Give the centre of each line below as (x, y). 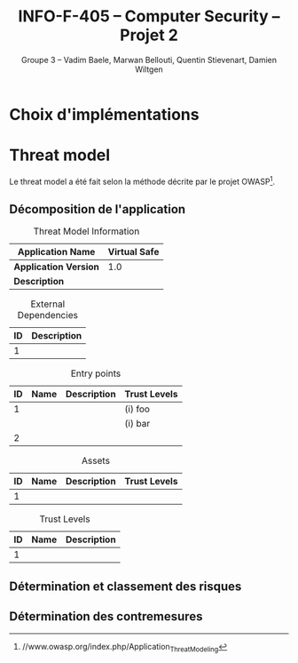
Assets (96, 461)
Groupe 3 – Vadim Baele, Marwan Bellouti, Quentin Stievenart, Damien (149, 60)
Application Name (56, 252)
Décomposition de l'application (98, 209)
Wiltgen (149, 69)
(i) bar (137, 424)
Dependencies (47, 316)
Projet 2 (149, 35)
